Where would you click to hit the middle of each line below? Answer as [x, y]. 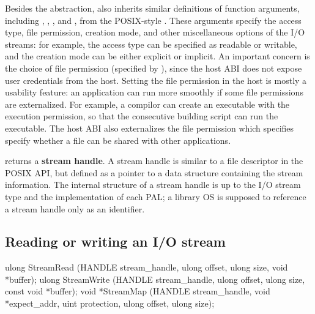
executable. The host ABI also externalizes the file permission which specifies [150, 128]
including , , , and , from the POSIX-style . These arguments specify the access [153, 20]
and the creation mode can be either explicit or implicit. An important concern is [157, 56]
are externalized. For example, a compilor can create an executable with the [147, 104]
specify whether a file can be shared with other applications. [118, 140]
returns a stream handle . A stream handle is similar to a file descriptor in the [154, 161]
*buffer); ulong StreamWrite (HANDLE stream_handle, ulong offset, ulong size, [155, 279]
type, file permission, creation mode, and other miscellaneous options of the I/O [155, 32]
